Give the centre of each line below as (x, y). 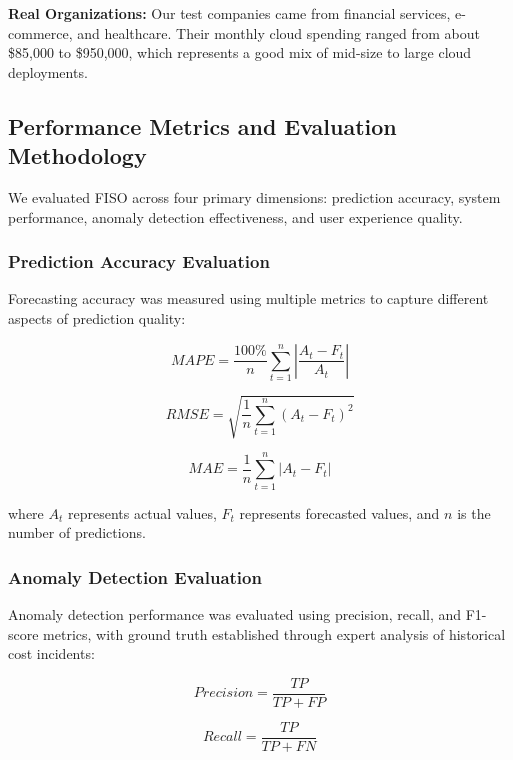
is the (474, 512)
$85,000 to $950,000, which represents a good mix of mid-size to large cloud (240, 52)
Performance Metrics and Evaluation (202, 125)
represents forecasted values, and (339, 512)
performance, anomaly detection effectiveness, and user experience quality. (235, 216)
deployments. (48, 71)
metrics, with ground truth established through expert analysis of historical (274, 633)
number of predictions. (77, 532)
